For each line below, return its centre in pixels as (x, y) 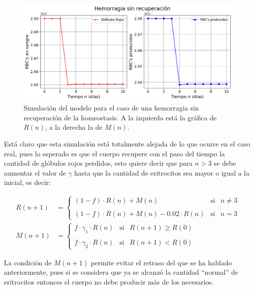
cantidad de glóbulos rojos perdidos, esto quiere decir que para (98, 163)
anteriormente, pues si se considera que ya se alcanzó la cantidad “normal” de (121, 272)
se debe (225, 163)
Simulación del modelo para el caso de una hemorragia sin (111, 108)
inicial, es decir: (28, 182)
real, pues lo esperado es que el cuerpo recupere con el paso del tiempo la (114, 153)
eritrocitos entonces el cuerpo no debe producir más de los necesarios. (109, 282)
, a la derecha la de (74, 127)
